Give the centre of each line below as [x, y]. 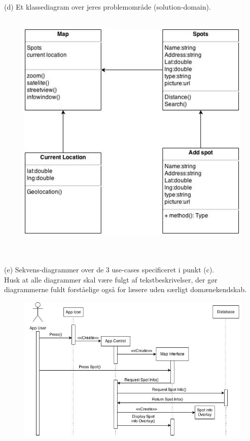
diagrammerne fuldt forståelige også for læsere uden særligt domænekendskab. [126, 289]
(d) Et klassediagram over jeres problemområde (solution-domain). [108, 7]
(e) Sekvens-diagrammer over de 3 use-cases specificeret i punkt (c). [109, 270]
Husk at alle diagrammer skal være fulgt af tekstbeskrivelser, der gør [111, 279]
